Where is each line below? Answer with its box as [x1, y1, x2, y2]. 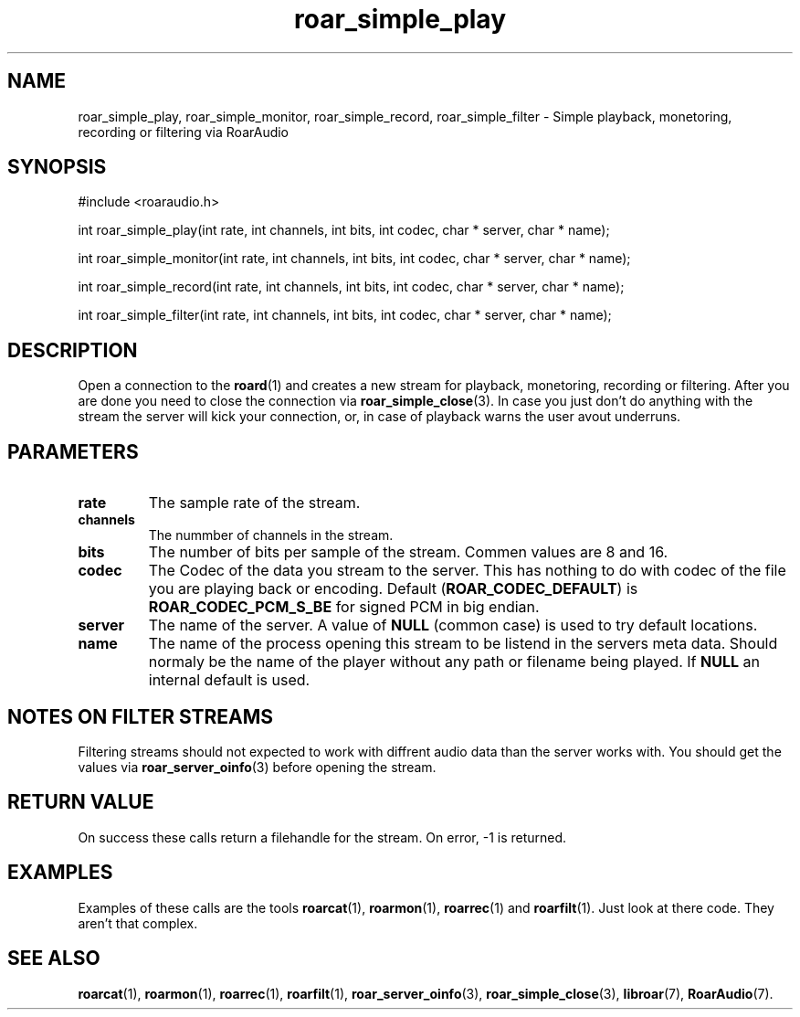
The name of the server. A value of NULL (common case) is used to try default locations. [148, 616, 758, 635]
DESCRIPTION [7, 338, 138, 362]
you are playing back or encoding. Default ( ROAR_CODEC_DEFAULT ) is [148, 579, 638, 599]
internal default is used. [148, 671, 311, 690]
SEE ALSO [7, 947, 100, 970]
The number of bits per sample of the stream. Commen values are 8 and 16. [148, 543, 668, 562]
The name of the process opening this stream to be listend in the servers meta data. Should [148, 634, 778, 653]
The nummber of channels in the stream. [148, 527, 394, 544]
